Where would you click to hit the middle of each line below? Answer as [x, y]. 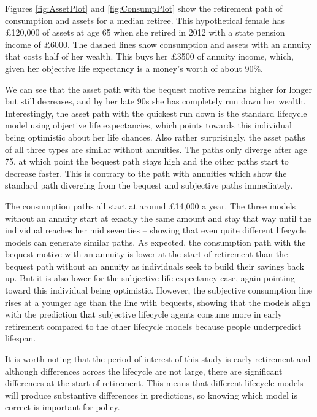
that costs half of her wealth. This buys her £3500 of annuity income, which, [149, 56]
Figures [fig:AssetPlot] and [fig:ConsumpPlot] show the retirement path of [144, 8]
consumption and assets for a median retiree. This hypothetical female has [145, 20]
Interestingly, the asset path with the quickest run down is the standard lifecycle [156, 113]
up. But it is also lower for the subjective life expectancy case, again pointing [150, 278]
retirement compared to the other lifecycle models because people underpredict [153, 326]
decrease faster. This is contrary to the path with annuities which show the [146, 173]
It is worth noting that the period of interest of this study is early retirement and [158, 359]
